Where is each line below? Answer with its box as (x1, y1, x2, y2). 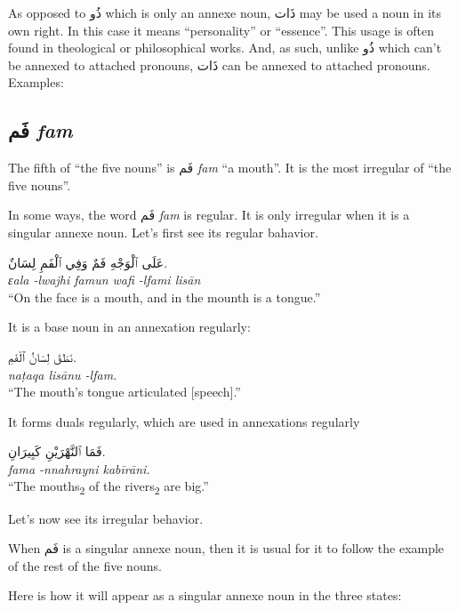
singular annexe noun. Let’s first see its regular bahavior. (8, 222, 318, 241)
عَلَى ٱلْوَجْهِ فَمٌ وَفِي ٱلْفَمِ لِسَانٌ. (8, 253, 168, 271)
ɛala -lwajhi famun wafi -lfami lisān (8, 270, 201, 289)
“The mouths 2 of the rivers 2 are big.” (8, 477, 209, 498)
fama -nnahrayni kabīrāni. (8, 459, 150, 478)
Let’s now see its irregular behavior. (8, 509, 204, 527)
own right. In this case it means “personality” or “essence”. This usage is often (8, 20, 435, 39)
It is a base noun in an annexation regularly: (8, 317, 251, 336)
